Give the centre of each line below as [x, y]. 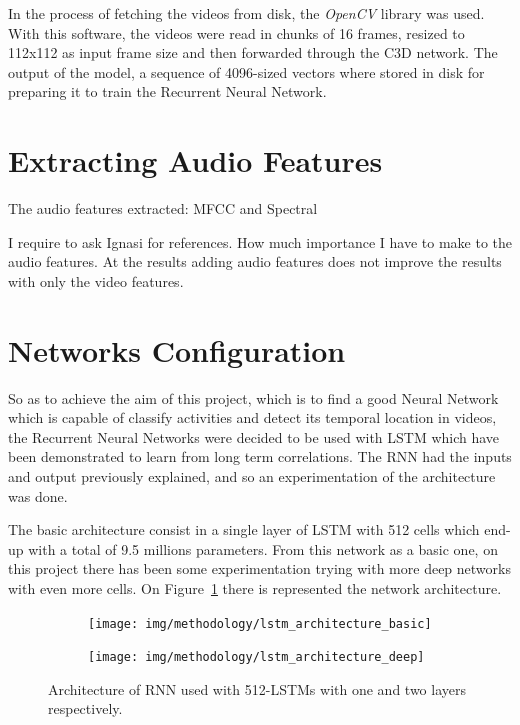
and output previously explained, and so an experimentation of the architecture [252, 475]
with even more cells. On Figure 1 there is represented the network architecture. [255, 587]
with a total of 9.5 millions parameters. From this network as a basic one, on [263, 548]
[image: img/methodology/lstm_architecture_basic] [260, 623]
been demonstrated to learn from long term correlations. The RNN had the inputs [260, 456]
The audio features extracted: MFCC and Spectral [163, 208]
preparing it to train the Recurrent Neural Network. [167, 91]
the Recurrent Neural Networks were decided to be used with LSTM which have [254, 436]
